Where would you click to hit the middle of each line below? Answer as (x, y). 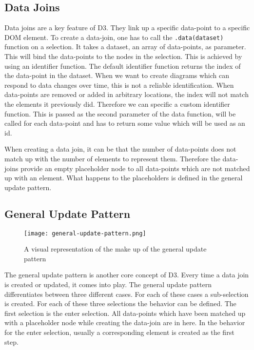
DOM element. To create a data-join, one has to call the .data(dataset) (114, 37)
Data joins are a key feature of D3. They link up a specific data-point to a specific (127, 28)
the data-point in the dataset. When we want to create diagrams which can (117, 75)
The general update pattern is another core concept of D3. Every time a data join (127, 275)
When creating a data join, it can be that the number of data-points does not (120, 149)
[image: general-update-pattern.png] (85, 233)
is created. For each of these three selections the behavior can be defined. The (120, 303)
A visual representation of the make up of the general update (115, 249)
